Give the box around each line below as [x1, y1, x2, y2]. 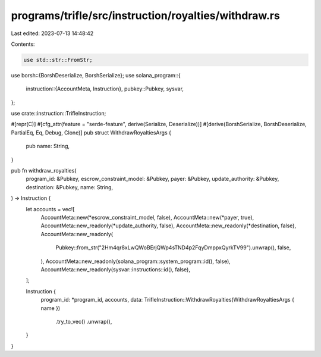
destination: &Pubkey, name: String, [26, 183, 113, 190]
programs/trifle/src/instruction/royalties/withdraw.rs [11, 9, 281, 22]
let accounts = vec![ [26, 205, 75, 212]
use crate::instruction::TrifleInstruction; [11, 110, 106, 117]
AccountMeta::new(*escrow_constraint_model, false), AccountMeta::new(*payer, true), [40, 214, 254, 221]
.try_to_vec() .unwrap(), [55, 318, 112, 325]
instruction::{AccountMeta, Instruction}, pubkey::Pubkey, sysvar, [26, 85, 184, 92]
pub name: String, [26, 143, 70, 150]
